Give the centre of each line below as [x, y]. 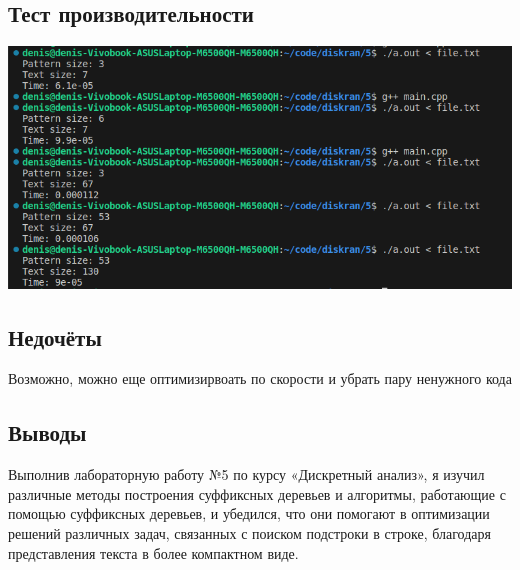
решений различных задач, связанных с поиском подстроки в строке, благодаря [249, 533]
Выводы [47, 432]
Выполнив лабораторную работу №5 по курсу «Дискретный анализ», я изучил [246, 474]
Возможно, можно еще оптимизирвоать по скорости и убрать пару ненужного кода [260, 378]
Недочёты [55, 336]
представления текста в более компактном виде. [153, 552]
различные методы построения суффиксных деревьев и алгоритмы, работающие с [257, 493]
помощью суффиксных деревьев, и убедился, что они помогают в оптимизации [249, 513]
